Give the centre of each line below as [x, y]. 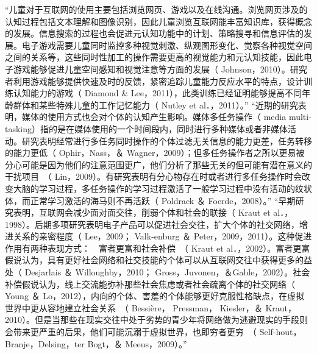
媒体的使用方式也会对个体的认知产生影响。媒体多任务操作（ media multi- [166, 117]
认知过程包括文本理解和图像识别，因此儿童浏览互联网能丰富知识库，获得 [150, 21]
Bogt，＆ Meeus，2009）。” [137, 343]
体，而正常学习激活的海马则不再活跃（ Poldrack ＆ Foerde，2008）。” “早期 [150, 200]
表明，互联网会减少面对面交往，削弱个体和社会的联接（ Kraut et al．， [153, 212]
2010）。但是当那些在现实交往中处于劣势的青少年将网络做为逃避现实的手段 [152, 320]
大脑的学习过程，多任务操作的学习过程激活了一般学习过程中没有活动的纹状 [162, 188]
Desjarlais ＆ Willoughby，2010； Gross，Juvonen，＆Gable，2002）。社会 [167, 272]
